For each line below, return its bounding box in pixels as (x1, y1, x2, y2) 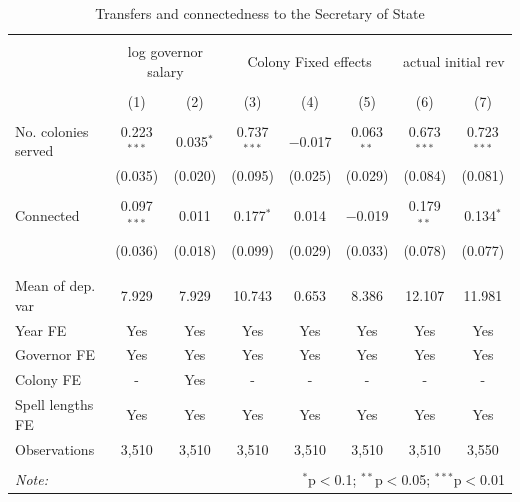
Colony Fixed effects (247, 50, 372, 71)
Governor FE (15, 344, 95, 365)
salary (147, 60, 184, 81)
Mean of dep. (15, 275, 96, 296)
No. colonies (15, 120, 89, 141)
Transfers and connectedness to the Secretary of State (95, 3, 425, 23)
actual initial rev (403, 50, 505, 71)
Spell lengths (15, 394, 94, 415)
